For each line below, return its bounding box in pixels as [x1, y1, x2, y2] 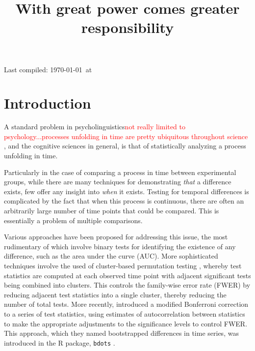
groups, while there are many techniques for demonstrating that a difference [4, 176, 231, 187]
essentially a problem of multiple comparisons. [4, 215, 143, 225]
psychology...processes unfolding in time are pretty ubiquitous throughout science [4, 131, 248, 141]
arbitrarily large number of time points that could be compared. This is [4, 205, 219, 216]
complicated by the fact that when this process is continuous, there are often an [4, 196, 244, 206]
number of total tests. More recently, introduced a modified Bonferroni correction [4, 299, 249, 309]
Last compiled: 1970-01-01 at [4, 64, 92, 74]
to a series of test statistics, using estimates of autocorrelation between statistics [4, 308, 245, 319]
